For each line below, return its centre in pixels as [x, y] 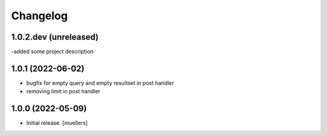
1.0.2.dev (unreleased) [55, 37]
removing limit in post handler [63, 91]
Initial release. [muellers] [57, 123]
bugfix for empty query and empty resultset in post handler [100, 83]
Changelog [39, 16]
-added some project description [52, 52]
